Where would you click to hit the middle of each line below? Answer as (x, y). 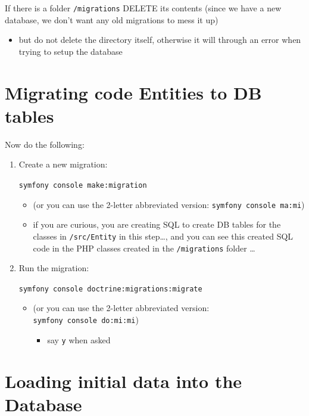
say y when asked (79, 339)
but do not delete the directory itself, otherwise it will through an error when (160, 40)
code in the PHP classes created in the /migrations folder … (144, 248)
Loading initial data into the (124, 381)
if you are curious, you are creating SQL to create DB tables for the (157, 224)
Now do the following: (45, 144)
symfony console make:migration (83, 185)
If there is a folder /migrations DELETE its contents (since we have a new (143, 8)
